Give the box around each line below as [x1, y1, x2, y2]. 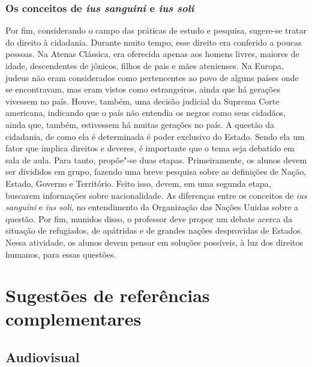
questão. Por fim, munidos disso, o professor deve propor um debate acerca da [5, 212, 293, 225]
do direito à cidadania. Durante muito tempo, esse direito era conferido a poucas [5, 35, 302, 48]
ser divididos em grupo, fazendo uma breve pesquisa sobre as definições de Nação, [5, 165, 307, 178]
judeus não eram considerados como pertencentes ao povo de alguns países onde [5, 71, 299, 83]
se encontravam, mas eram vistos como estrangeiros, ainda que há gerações [5, 83, 280, 96]
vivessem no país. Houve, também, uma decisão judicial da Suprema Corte [5, 94, 280, 107]
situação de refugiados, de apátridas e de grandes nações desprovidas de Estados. [5, 224, 303, 237]
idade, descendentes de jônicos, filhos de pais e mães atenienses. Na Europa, [5, 59, 284, 71]
